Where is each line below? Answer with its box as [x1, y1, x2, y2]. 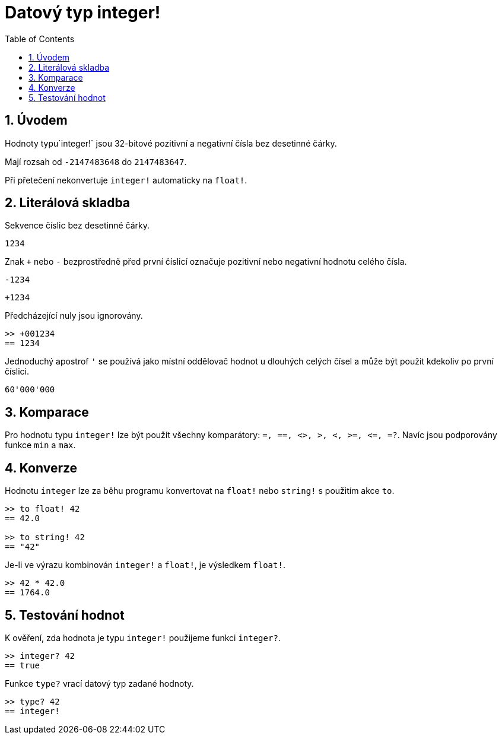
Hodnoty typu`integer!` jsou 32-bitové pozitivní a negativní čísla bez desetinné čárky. [5, 138, 337, 148]
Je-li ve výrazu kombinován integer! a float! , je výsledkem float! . [5, 560, 285, 570]
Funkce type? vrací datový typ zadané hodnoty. [5, 678, 194, 689]
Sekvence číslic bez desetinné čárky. [5, 220, 150, 231]
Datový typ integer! [5, 2, 161, 23]
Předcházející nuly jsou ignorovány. [5, 310, 143, 321]
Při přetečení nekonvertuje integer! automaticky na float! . [5, 175, 247, 185]
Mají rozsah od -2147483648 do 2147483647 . [5, 156, 187, 167]
